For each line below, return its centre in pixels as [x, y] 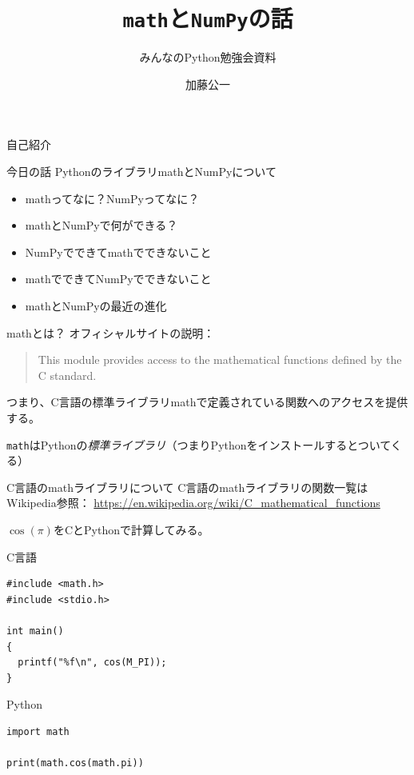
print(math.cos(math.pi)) [75, 763]
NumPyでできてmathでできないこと [118, 252]
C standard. [67, 375]
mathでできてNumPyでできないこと [118, 279]
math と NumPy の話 [208, 18]
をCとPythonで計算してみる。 [131, 529]
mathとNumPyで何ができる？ [102, 225]
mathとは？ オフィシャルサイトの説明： [111, 332]
